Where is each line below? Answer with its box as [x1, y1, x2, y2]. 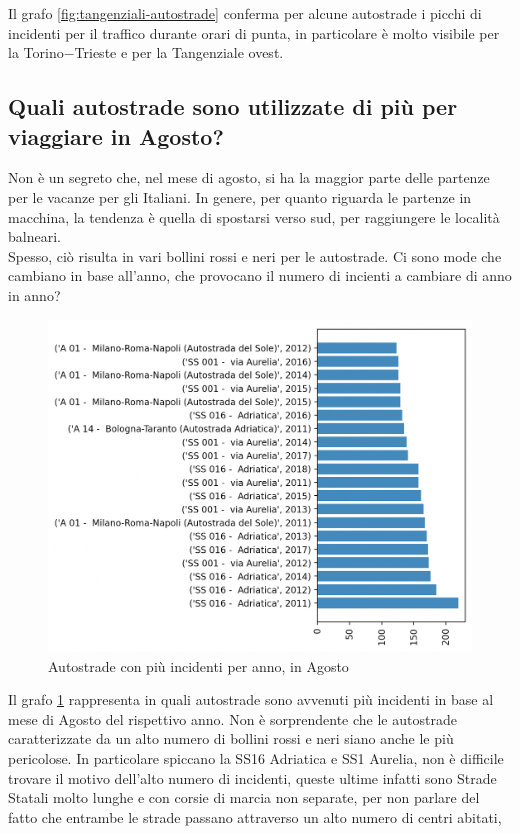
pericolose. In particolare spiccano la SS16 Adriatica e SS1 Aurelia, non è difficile [8, 747, 504, 768]
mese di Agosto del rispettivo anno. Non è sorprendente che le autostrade [8, 708, 457, 729]
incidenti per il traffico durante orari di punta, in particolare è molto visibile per [8, 22, 500, 43]
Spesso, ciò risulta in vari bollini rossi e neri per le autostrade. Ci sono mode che [8, 245, 502, 266]
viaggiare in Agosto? [8, 120, 224, 151]
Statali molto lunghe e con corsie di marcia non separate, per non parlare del [8, 787, 480, 808]
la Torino [8, 42, 64, 63]
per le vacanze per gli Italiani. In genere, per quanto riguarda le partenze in [8, 186, 472, 207]
